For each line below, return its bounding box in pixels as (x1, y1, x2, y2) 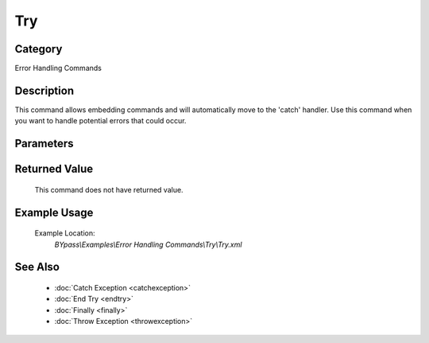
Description (14, 84, 75, 97)
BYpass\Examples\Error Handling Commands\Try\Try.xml (54, 240, 242, 249)
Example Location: (34, 228, 95, 238)
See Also (14, 260, 60, 274)
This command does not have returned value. (34, 185, 184, 194)
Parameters (14, 137, 74, 150)
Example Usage (14, 205, 94, 219)
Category (14, 42, 63, 56)
